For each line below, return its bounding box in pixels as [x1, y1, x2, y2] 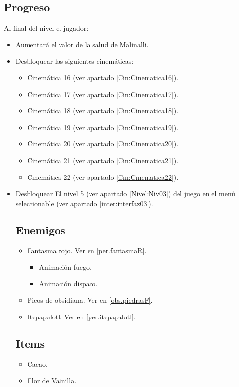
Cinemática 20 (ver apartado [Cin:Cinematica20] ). [27, 139, 179, 149]
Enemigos [15, 222, 65, 237]
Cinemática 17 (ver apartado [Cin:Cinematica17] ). [27, 89, 179, 99]
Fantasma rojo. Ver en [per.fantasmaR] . [27, 245, 147, 255]
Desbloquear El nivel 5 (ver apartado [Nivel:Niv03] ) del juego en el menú [15, 188, 236, 199]
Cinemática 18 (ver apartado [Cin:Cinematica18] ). [27, 106, 179, 116]
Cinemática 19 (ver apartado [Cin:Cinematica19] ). [27, 122, 179, 132]
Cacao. [27, 358, 48, 369]
